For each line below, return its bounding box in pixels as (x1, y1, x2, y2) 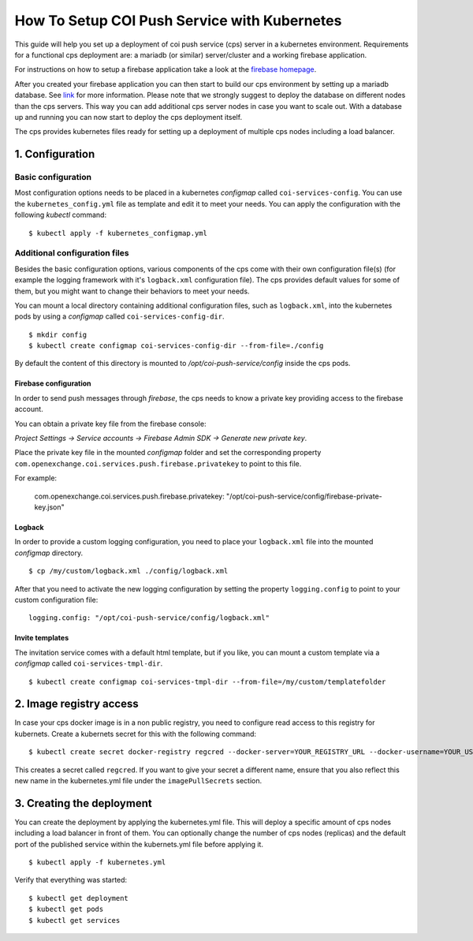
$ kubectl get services (28, 916, 121, 924)
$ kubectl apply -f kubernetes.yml (28, 858, 166, 867)
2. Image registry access (14, 697, 139, 711)
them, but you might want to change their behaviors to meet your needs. (14, 286, 250, 296)
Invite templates (14, 633, 69, 643)
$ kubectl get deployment (28, 894, 129, 902)
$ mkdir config (28, 330, 88, 339)
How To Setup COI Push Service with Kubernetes (14, 12, 342, 29)
